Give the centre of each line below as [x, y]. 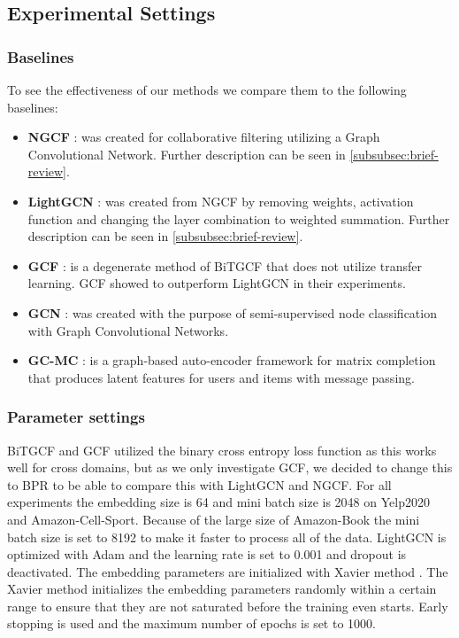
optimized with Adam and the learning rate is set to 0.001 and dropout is [207, 554]
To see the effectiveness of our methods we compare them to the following [207, 89]
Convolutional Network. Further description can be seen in [187, 154]
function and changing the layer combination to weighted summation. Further [239, 218]
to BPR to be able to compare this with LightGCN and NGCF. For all [199, 484]
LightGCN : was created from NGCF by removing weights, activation [221, 201]
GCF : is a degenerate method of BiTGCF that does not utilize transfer [225, 265]
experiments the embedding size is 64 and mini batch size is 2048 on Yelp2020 [218, 502]
